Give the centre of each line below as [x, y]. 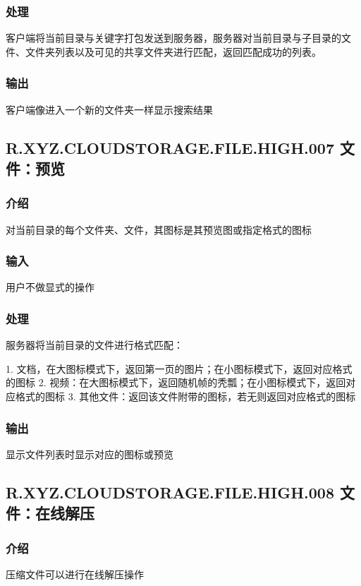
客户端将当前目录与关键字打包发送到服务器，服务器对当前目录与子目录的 [173, 38]
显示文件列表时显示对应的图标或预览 [90, 454]
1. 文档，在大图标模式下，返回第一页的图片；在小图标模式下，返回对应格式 [179, 368]
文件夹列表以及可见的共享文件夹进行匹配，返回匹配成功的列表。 [173, 51]
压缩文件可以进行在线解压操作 [75, 574]
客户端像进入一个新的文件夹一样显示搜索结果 [109, 109]
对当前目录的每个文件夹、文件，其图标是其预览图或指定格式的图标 [159, 229]
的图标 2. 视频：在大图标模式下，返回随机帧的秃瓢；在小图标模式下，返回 [176, 382]
